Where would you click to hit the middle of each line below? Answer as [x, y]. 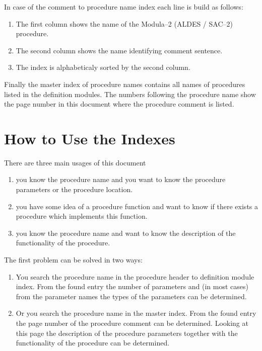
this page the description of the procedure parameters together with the [127, 333]
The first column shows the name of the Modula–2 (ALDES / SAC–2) [124, 23]
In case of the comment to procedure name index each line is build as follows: [124, 7]
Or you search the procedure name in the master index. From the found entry [136, 313]
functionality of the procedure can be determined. [93, 343]
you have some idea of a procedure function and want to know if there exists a [137, 206]
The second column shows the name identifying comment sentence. [119, 50]
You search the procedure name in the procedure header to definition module [135, 276]
